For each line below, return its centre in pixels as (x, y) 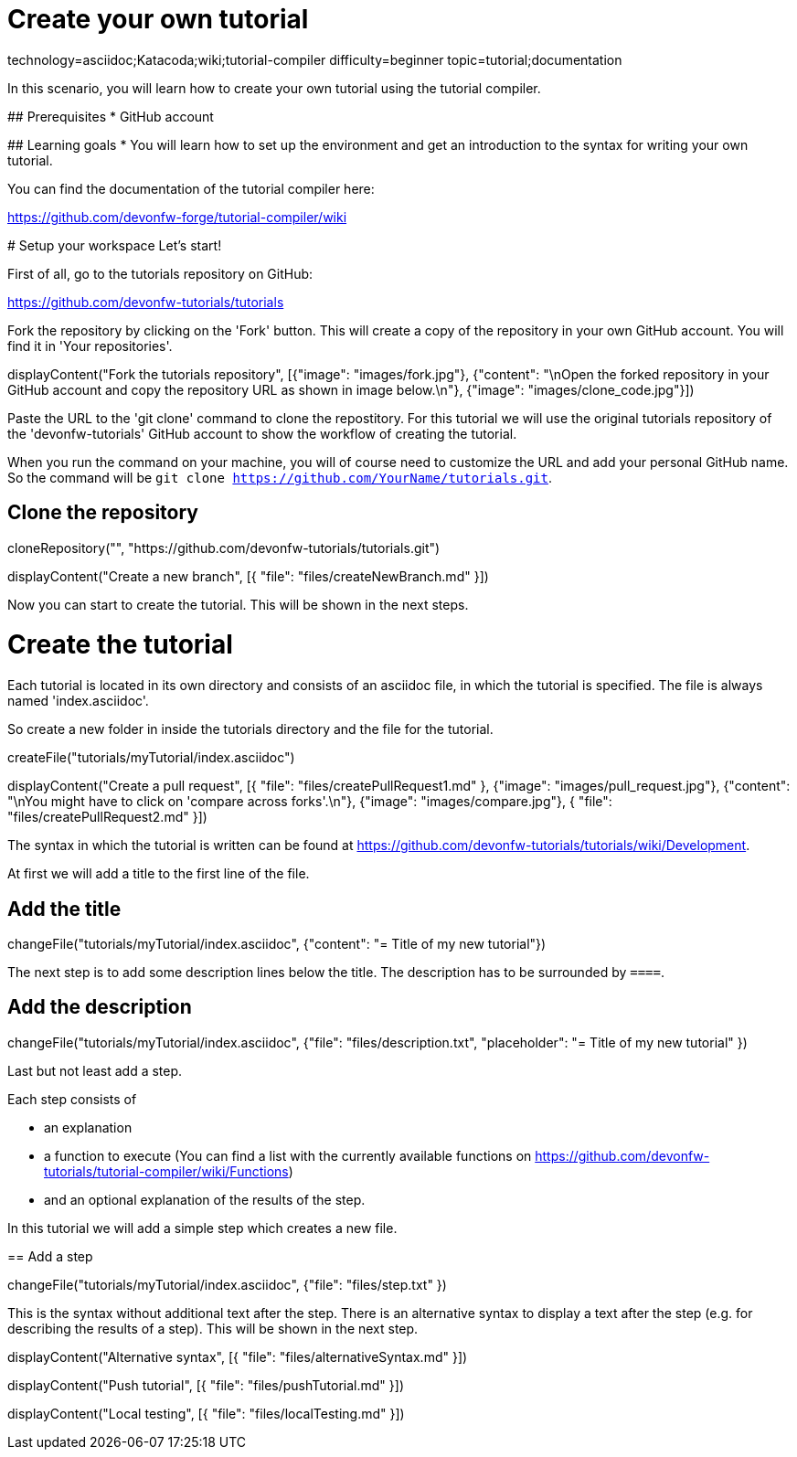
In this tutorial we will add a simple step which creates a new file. (202, 1228)
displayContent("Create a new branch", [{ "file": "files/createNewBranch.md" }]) (248, 576)
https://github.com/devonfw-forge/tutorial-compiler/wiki (177, 217)
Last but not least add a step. (95, 1070)
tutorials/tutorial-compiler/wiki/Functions (166, 1171)
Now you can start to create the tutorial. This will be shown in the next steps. (238, 604)
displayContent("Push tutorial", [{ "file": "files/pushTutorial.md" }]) (206, 1385)
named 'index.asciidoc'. (78, 701)
